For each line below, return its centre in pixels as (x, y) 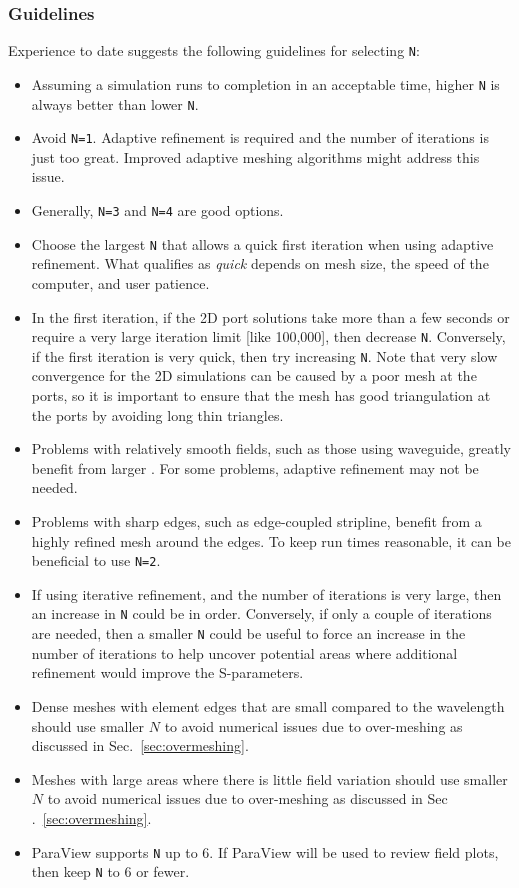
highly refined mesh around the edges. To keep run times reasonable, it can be (271, 540)
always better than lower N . (115, 103)
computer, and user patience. (120, 282)
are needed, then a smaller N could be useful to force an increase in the (248, 633)
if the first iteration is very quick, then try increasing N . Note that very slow (264, 355)
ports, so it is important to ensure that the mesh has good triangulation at (261, 395)
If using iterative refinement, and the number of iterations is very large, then (266, 593)
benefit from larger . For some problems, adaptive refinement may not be (255, 467)
